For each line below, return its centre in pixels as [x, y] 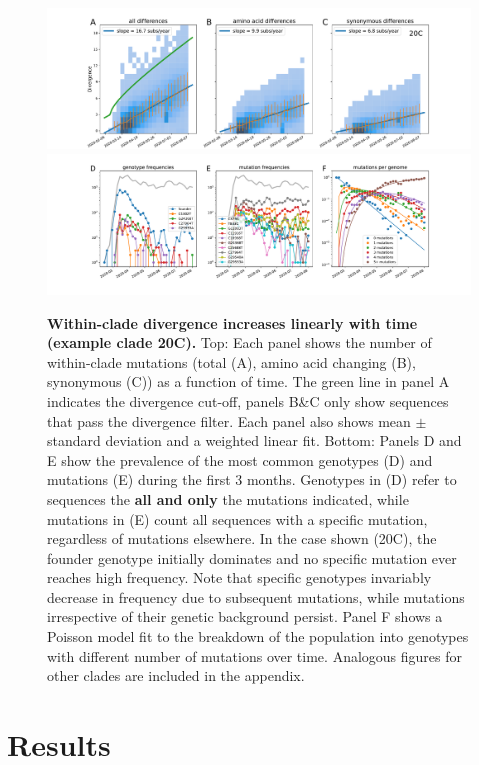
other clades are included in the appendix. [176, 675]
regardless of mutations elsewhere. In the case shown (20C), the [242, 538]
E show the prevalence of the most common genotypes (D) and [240, 459]
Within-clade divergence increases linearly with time [232, 322]
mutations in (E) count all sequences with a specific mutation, [237, 518]
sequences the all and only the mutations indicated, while [228, 498]
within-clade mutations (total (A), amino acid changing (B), [231, 361]
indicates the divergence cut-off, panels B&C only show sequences [248, 400]
